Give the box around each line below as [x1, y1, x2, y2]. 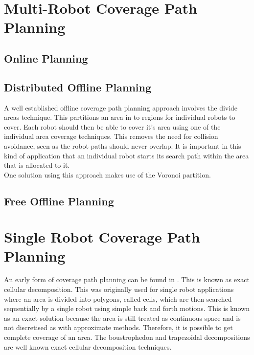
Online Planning [4, 50, 88, 66]
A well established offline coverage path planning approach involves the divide [4, 102, 238, 112]
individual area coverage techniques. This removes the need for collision [4, 131, 218, 141]
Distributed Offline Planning [4, 79, 152, 94]
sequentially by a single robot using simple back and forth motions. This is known [4, 303, 250, 313]
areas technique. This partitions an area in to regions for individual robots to [4, 112, 235, 122]
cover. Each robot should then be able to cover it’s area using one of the [4, 121, 221, 132]
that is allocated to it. [4, 160, 70, 170]
